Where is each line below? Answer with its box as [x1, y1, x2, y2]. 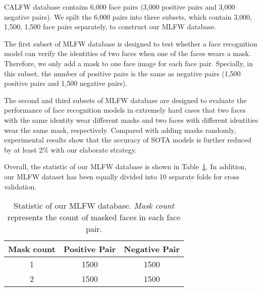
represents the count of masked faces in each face [7, 211, 181, 223]
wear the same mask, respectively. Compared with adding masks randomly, [4, 124, 236, 135]
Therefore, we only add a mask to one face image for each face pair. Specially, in [4, 58, 253, 68]
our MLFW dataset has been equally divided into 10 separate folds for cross [4, 171, 240, 181]
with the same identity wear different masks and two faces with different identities [4, 114, 258, 125]
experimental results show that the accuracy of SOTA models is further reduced [4, 134, 251, 145]
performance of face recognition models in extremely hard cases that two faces [4, 105, 246, 115]
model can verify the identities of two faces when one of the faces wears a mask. [4, 48, 251, 59]
